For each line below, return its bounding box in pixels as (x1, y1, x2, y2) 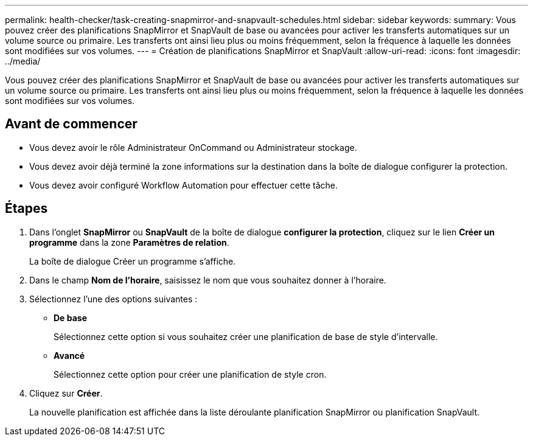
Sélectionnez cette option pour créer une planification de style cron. (54, 369, 327, 380)
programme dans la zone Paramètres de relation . (29, 237, 229, 248)
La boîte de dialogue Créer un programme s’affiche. (29, 255, 236, 266)
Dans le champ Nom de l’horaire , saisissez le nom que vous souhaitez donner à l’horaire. (29, 274, 386, 285)
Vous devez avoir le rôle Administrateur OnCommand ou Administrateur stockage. (29, 142, 357, 153)
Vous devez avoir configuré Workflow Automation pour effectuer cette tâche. (29, 179, 338, 190)
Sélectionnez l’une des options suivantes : (29, 293, 198, 304)
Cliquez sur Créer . (29, 387, 103, 398)
